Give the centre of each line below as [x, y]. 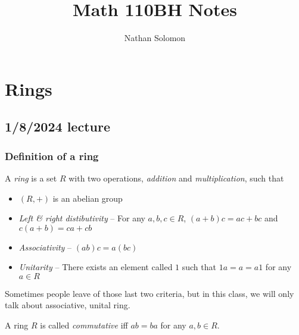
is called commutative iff [84, 325]
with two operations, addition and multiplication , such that [176, 178]
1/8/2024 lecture [57, 126]
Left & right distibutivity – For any [82, 218]
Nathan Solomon [155, 38]
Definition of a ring [52, 156]
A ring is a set [31, 178]
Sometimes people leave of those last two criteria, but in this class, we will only [149, 293]
